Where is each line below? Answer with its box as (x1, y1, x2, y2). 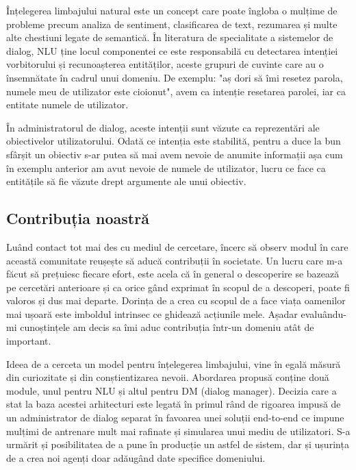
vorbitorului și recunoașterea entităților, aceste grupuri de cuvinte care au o (6, 57, 324, 71)
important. (6, 334, 51, 348)
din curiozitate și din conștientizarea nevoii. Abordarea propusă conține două (6, 370, 329, 384)
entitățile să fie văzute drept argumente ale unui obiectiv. (6, 174, 246, 188)
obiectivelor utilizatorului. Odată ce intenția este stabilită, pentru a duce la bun (6, 134, 341, 148)
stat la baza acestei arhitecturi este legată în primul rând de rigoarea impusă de (6, 397, 341, 411)
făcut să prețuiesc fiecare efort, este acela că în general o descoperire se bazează (6, 267, 340, 281)
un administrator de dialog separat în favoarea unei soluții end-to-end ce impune (6, 410, 344, 425)
